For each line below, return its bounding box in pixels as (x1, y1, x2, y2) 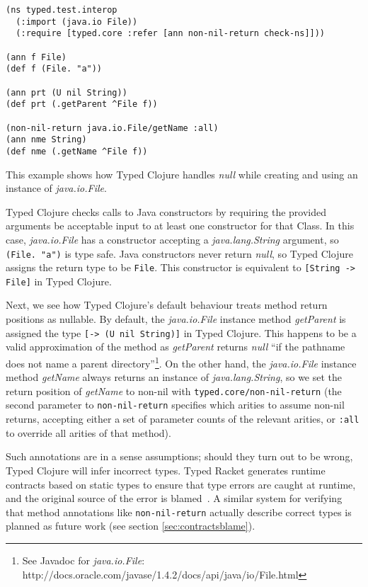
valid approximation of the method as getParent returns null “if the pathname (6, 339, 345, 354)
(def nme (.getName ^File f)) (6, 146, 148, 156)
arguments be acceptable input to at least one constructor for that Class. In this (6, 218, 355, 233)
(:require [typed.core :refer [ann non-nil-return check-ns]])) (16, 28, 326, 39)
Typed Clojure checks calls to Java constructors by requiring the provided (6, 204, 327, 219)
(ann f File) (6, 52, 67, 62)
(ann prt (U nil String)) (6, 87, 127, 98)
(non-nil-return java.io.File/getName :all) (6, 122, 219, 133)
